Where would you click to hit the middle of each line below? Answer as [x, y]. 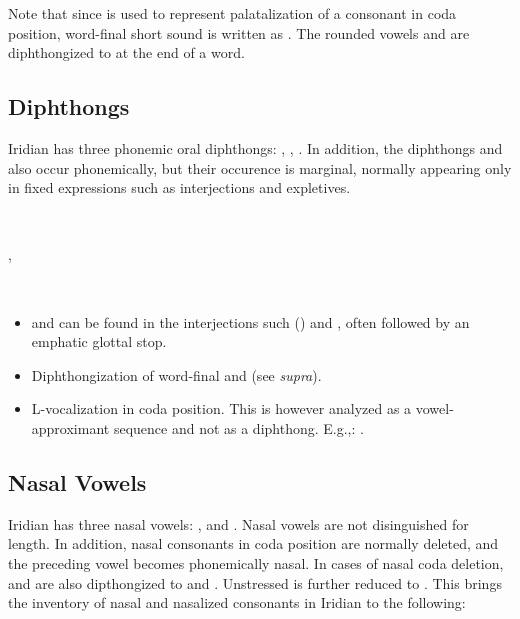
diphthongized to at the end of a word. [126, 52]
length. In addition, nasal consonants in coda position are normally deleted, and [253, 543]
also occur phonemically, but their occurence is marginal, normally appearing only [260, 167]
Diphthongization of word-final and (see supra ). [176, 374]
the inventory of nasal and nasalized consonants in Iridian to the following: [237, 602]
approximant [70, 427]
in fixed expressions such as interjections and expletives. [179, 187]
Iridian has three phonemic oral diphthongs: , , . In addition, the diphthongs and [255, 147]
